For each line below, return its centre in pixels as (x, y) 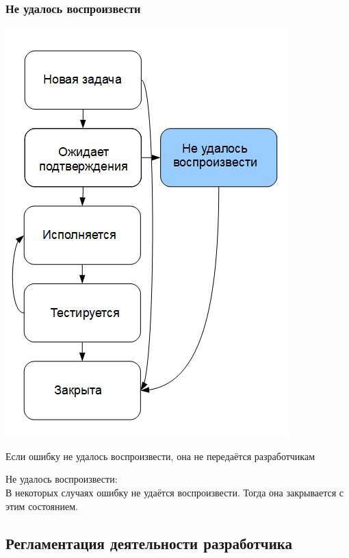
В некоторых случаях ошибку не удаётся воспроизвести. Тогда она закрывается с (175, 492)
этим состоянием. (42, 506)
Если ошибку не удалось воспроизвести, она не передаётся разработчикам (160, 456)
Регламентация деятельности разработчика (149, 543)
